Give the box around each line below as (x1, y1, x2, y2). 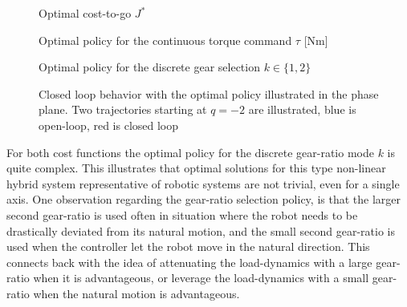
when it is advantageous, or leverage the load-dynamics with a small (33, 269, 369, 286)
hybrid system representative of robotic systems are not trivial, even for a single (6, 175, 400, 192)
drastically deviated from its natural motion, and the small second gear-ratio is (6, 222, 395, 239)
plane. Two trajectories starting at (39, 101, 207, 118)
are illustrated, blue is (248, 101, 356, 118)
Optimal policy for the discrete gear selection (39, 59, 260, 75)
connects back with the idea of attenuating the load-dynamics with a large (6, 253, 372, 270)
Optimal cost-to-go (39, 5, 132, 21)
